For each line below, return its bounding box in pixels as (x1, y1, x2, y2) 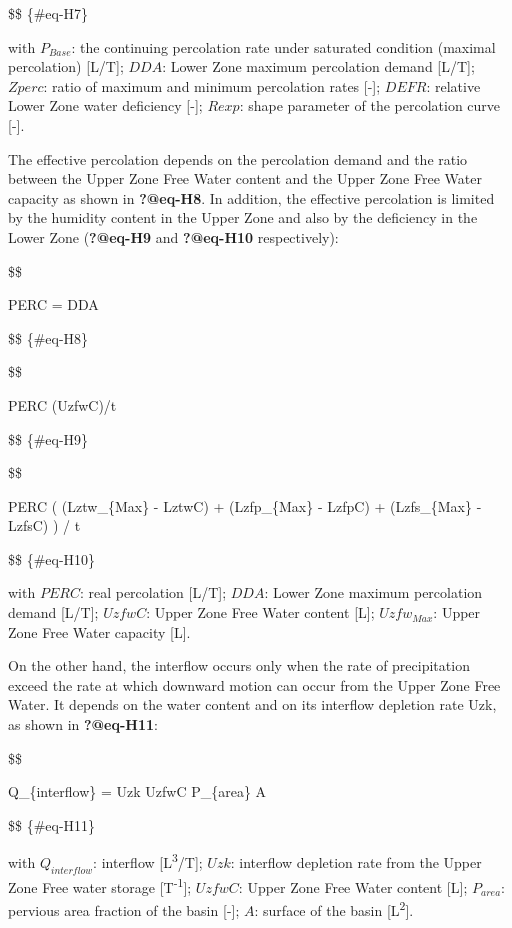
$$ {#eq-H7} (8, 3, 89, 23)
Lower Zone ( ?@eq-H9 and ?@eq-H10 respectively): (8, 226, 339, 247)
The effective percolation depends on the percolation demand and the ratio (8, 148, 468, 169)
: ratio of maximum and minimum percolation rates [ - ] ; (43, 75, 381, 96)
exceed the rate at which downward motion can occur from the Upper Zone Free (8, 674, 501, 695)
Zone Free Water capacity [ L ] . (8, 621, 191, 642)
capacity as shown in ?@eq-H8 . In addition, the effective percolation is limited (8, 187, 495, 208)
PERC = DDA (8, 294, 99, 315)
